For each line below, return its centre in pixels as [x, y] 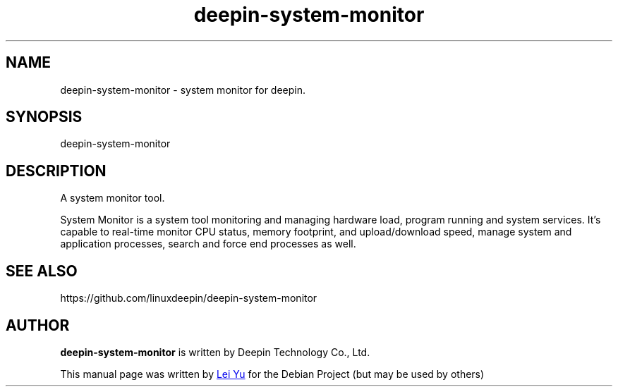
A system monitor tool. [113, 198]
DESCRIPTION [56, 171]
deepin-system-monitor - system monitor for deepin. [183, 90]
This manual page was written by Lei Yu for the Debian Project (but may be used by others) [272, 374]
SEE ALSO [42, 271]
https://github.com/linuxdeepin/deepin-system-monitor [189, 298]
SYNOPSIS [44, 117]
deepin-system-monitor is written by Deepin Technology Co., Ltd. [215, 352]
